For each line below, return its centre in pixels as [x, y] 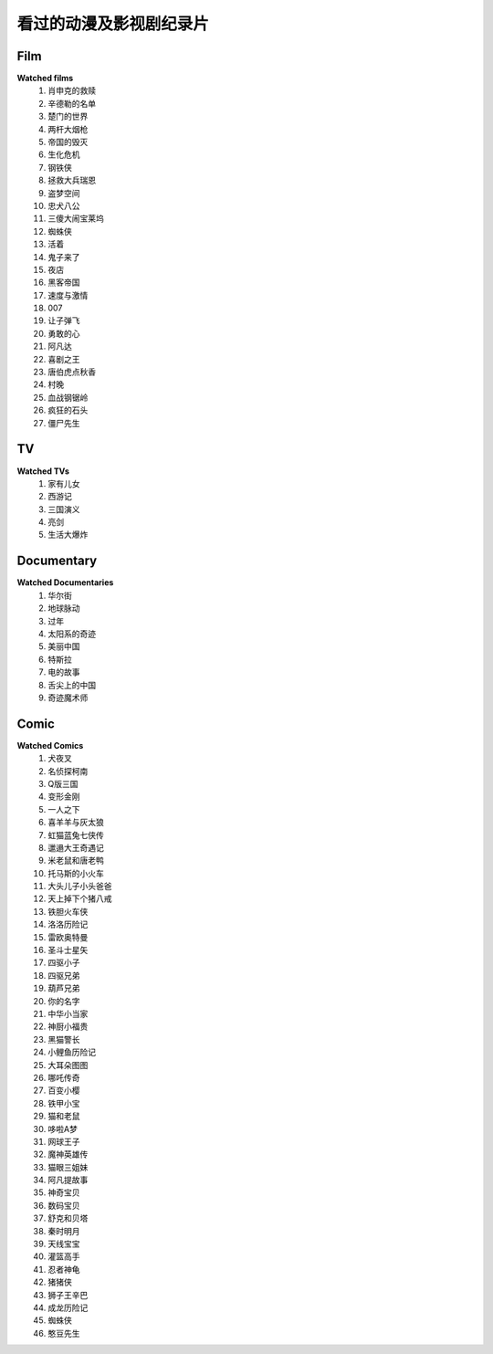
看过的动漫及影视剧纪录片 [113, 24]
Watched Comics [50, 745]
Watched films [45, 79]
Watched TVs [43, 471]
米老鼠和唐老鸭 [76, 861]
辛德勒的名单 [72, 103]
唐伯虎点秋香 [72, 372]
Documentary [57, 561]
